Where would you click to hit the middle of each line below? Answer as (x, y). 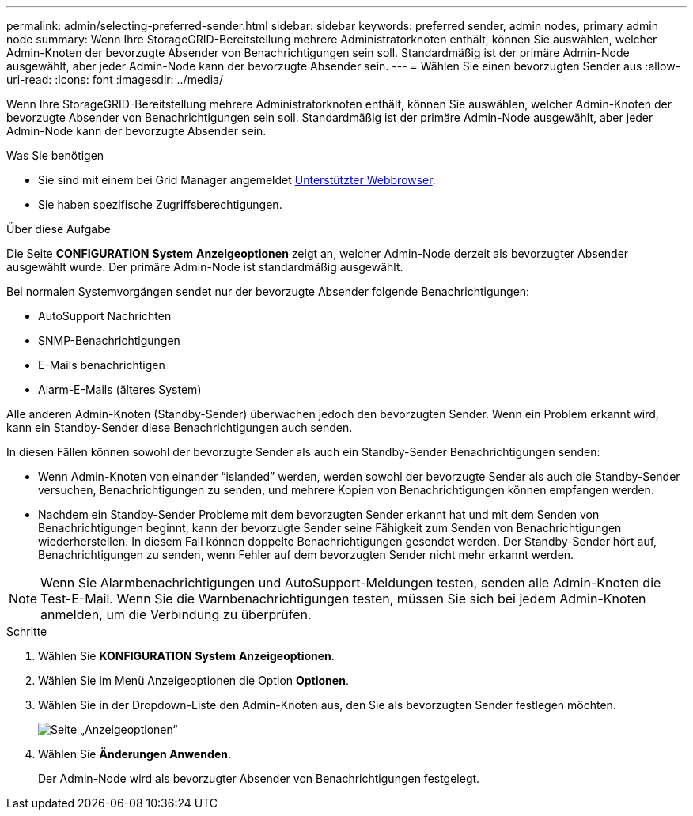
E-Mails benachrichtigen (102, 365)
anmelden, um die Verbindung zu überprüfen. (176, 614)
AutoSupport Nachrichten (105, 316)
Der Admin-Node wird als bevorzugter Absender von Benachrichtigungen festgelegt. (259, 778)
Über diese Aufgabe (59, 229)
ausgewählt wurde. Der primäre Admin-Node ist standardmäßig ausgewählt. (205, 267)
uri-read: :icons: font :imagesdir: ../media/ (115, 79)
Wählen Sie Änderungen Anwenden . (135, 754)
